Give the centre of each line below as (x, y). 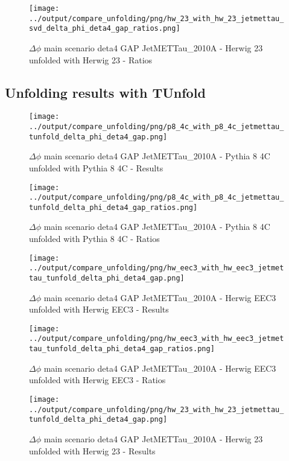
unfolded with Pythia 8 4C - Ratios (94, 239)
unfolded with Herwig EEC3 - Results (99, 309)
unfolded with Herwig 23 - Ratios (91, 59)
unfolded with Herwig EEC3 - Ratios (97, 380)
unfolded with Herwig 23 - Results (92, 450)
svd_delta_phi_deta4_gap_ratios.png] (105, 29)
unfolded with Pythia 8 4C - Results (96, 167)
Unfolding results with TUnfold (105, 92)
